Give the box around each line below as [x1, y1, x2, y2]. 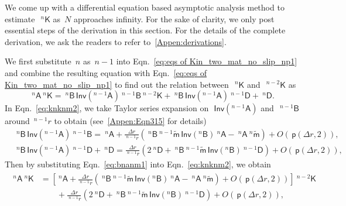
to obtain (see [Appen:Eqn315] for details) [54, 115, 207, 127]
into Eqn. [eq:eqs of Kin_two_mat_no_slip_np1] [116, 55, 297, 67]
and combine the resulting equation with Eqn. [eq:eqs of [5, 66, 207, 78]
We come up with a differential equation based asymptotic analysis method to [5, 1, 285, 13]
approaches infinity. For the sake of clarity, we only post [73, 12, 275, 25]
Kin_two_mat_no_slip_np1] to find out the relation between [5, 78, 229, 90]
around [5, 115, 30, 127]
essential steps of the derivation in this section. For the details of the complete [5, 24, 286, 36]
